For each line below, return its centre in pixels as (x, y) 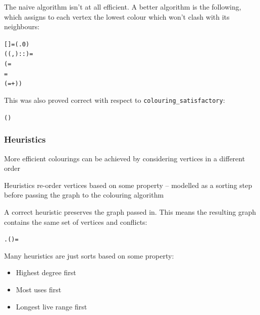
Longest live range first (51, 306)
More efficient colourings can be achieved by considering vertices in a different (125, 158)
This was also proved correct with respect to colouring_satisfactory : (115, 100)
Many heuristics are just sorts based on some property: (89, 255)
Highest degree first (46, 272)
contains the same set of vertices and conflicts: (76, 222)
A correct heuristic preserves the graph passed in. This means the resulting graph (130, 211)
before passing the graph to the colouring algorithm (84, 195)
